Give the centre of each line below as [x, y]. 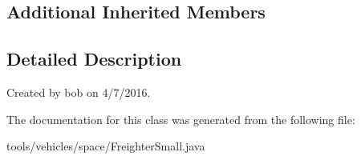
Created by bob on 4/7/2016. [79, 92]
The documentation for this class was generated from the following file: [181, 119]
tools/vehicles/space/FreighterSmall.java [106, 146]
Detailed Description [94, 59]
